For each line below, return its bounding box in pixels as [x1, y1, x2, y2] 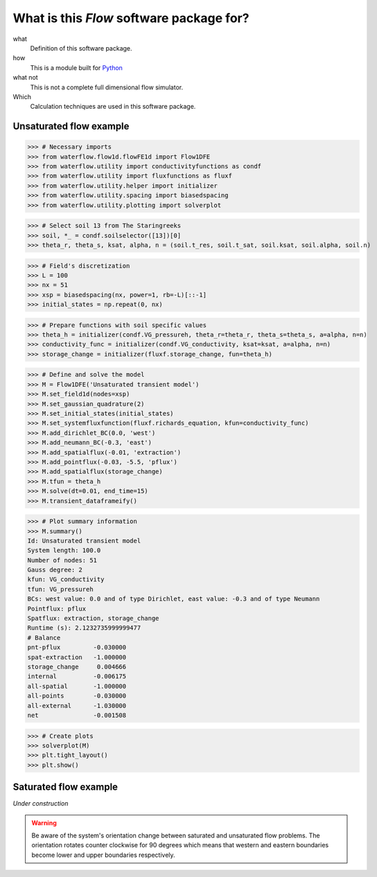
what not [12, 73, 38, 82]
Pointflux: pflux [27, 605, 87, 612]
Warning [31, 818, 57, 827]
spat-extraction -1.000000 [27, 653, 127, 661]
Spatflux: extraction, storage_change [27, 614, 159, 623]
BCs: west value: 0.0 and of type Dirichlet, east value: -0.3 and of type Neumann [27, 595, 320, 603]
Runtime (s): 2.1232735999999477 [27, 624, 141, 632]
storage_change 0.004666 [27, 662, 127, 671]
